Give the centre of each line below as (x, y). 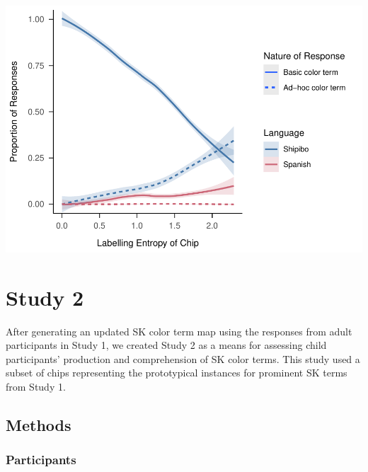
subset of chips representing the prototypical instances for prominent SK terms (177, 373)
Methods (39, 425)
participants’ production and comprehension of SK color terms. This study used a (183, 358)
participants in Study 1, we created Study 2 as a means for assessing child (166, 345)
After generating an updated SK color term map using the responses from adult (179, 331)
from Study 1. (36, 387)
